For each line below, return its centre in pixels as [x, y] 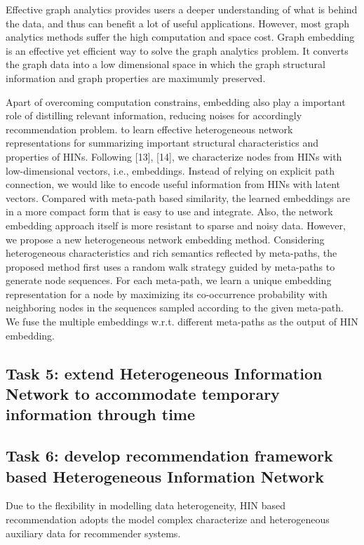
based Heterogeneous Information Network [165, 476]
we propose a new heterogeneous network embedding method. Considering [165, 239]
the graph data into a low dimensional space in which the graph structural [166, 64]
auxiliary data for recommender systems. [93, 533]
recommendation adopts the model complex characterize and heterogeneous [168, 519]
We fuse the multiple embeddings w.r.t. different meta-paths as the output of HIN [182, 322]
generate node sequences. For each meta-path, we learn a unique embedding [169, 280]
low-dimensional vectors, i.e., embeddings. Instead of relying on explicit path [170, 170]
